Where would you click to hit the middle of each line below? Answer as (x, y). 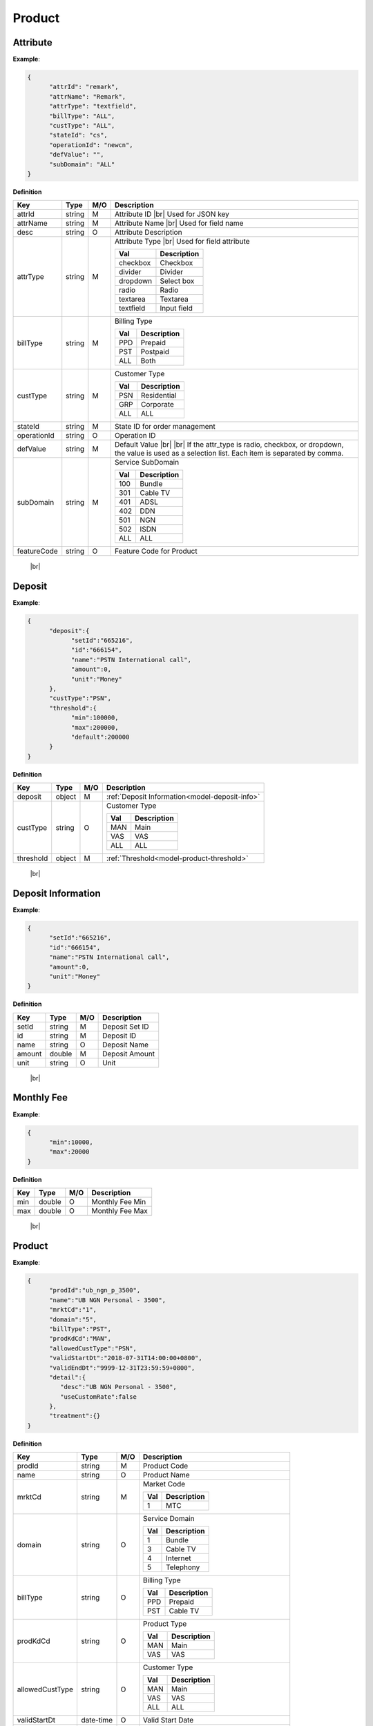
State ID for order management (165, 427)
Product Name (166, 1475)
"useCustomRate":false (98, 1397)
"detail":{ (68, 1377)
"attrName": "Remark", (88, 96)
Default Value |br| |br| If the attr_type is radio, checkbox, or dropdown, (229, 445)
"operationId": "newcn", (92, 145)
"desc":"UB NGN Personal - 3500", (118, 1387)
